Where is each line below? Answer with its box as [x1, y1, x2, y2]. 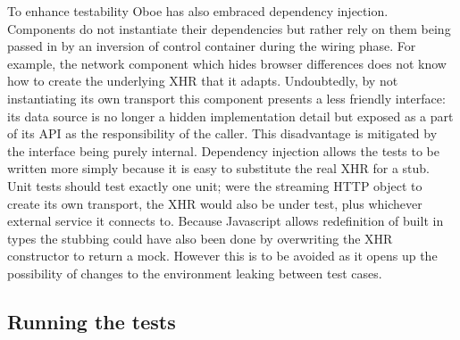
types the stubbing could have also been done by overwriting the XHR [7, 228, 393, 247]
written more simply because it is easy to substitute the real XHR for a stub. [7, 159, 430, 178]
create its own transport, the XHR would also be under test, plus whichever [7, 194, 422, 212]
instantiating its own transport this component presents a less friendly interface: [7, 88, 446, 107]
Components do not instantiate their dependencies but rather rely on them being [7, 19, 451, 37]
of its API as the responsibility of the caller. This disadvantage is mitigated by [7, 124, 438, 143]
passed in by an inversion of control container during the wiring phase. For [7, 37, 416, 55]
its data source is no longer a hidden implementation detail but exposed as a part [7, 106, 454, 125]
